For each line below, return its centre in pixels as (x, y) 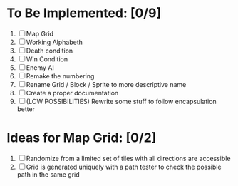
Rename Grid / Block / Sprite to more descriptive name (106, 84)
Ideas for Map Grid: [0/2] (82, 138)
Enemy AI (40, 67)
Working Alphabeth (54, 42)
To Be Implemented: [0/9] (84, 13)
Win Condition (47, 59)
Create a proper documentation (72, 93)
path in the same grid (48, 174)
